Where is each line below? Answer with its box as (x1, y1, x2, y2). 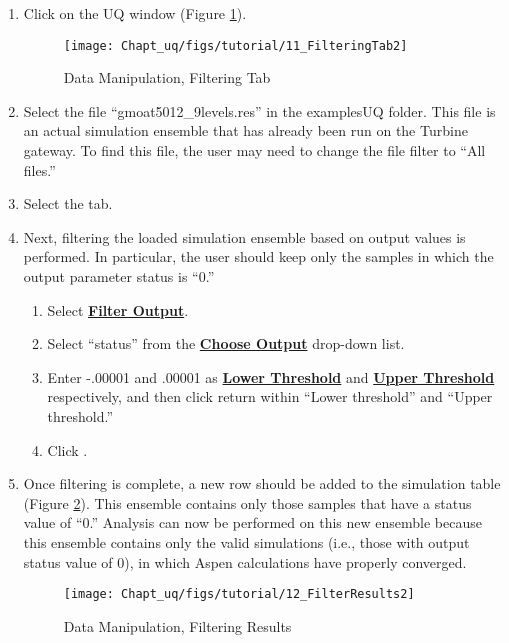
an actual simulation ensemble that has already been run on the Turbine (23, 120, 468, 141)
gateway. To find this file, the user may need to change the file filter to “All (23, 140, 486, 161)
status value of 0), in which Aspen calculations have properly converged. (23, 551, 467, 572)
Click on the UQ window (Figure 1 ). (23, 3, 247, 23)
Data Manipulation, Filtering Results (63, 615, 292, 636)
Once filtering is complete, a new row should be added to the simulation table (23, 473, 501, 494)
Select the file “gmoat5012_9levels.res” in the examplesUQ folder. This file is (23, 100, 496, 121)
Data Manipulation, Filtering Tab (63, 67, 271, 88)
